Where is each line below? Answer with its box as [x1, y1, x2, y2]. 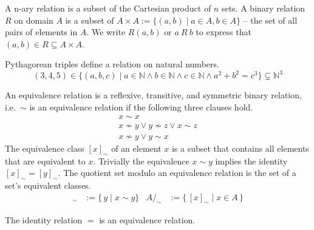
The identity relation [5, 214, 83, 226]
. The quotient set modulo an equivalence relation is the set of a [58, 166, 296, 179]
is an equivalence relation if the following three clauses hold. [29, 101, 253, 113]
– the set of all [243, 13, 298, 26]
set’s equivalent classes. [5, 178, 91, 191]
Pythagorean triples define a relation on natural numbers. [5, 58, 219, 70]
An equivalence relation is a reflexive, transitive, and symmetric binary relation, [5, 89, 302, 101]
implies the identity [215, 154, 288, 167]
